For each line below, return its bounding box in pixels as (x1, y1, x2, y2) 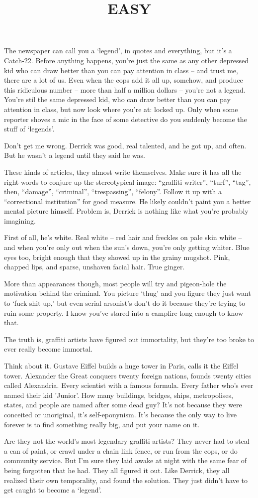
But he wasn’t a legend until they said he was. (4, 150, 145, 160)
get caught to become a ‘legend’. (4, 485, 102, 495)
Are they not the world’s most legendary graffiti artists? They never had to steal (4, 436, 250, 446)
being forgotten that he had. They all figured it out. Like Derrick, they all (4, 465, 230, 475)
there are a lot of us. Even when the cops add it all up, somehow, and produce (4, 75, 243, 85)
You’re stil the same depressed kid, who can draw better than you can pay (4, 94, 231, 105)
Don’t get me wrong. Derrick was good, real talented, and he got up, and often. (4, 140, 247, 150)
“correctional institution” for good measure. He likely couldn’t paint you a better (4, 196, 251, 206)
